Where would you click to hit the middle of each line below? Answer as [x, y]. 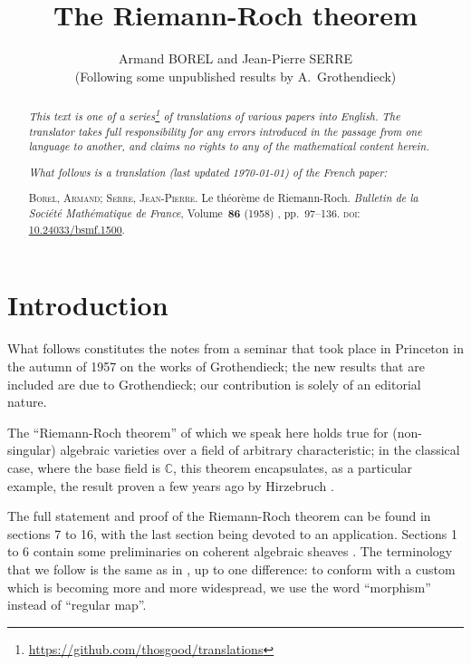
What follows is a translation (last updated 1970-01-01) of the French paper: [208, 172]
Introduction [88, 305]
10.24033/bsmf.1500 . [77, 229]
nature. [27, 402]
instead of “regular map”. [77, 605]
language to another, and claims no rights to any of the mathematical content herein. [229, 146]
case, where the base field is [84, 467]
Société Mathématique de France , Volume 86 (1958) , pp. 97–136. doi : [194, 214]
